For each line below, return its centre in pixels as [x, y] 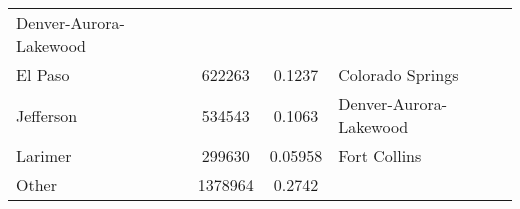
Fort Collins [380, 155]
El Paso [43, 74]
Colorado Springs [398, 74]
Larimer [44, 155]
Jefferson [47, 115]
